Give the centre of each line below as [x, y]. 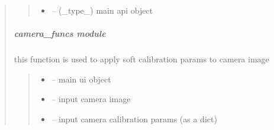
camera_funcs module [60, 34]
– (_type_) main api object [102, 10]
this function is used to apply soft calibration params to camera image [141, 59]
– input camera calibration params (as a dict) [134, 118]
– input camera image [91, 99]
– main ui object [81, 79]
